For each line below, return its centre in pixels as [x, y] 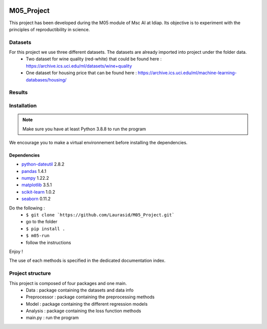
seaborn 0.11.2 [36, 199]
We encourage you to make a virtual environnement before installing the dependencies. [98, 142]
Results [19, 92]
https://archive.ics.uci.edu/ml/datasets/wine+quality [79, 66]
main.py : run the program [52, 318]
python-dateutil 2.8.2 [43, 164]
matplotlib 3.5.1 [37, 185]
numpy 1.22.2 [35, 178]
